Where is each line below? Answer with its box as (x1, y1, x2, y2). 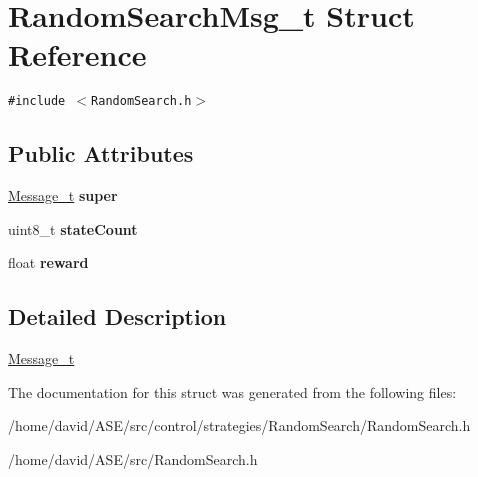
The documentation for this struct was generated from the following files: (8, 381, 457, 402)
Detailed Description (8, 301, 227, 332)
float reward (8, 252, 89, 273)
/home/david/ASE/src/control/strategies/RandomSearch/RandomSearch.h (8, 415, 471, 436)
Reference (8, 34, 147, 75)
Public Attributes (8, 138, 194, 169)
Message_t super (8, 185, 118, 206)
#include (8, 94, 66, 109)
